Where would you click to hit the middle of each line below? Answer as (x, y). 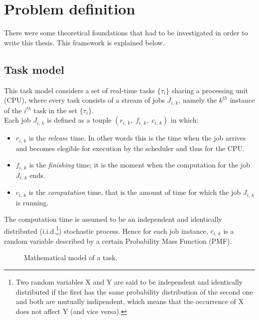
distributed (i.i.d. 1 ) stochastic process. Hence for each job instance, (106, 230)
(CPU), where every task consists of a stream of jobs (84, 100)
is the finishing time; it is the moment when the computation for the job (139, 165)
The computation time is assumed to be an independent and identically (113, 219)
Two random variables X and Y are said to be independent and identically (129, 282)
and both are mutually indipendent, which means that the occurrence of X (129, 301)
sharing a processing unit (210, 90)
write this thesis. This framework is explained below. (84, 42)
